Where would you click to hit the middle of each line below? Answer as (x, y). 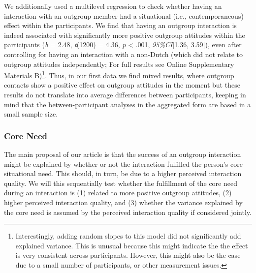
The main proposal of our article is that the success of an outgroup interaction (123, 154)
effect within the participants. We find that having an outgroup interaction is (120, 25)
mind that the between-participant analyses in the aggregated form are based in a (128, 104)
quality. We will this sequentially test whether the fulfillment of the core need (121, 183)
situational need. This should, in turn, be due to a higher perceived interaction (123, 173)
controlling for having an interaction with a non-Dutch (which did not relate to (123, 54)
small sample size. (31, 114)
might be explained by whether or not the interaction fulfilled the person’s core (123, 164)
